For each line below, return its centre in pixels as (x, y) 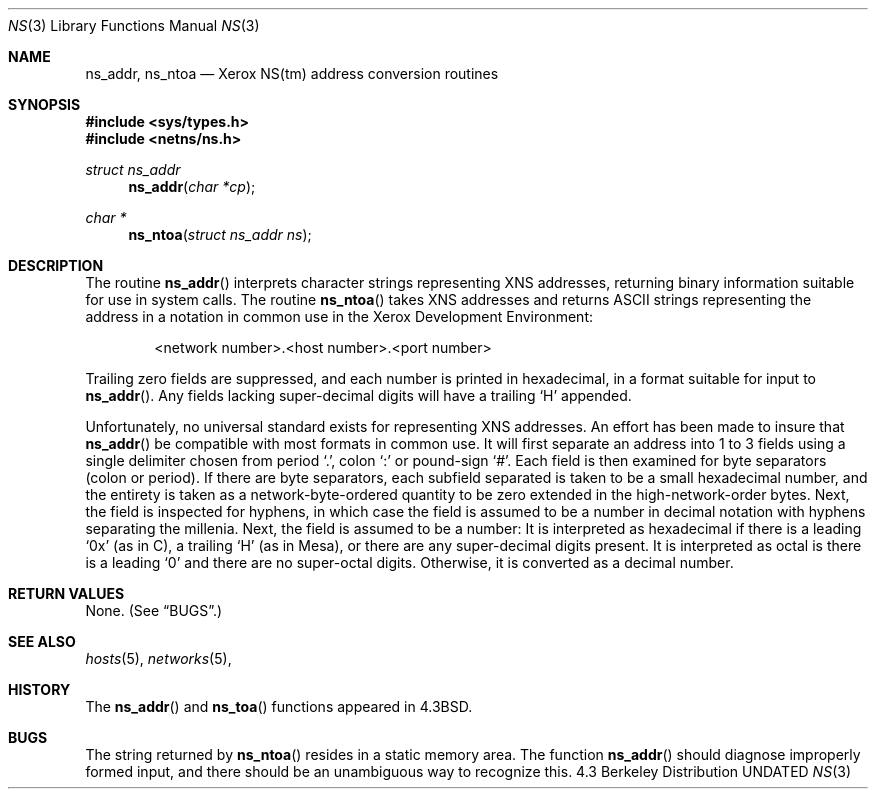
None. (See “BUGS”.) (154, 610)
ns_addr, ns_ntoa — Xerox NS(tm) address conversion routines (292, 73)
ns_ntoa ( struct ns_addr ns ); (220, 234)
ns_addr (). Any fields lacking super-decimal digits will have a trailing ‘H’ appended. (358, 395)
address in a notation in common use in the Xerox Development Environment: (339, 316)
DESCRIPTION (56, 265)
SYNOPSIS (44, 104)
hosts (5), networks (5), (158, 658)
